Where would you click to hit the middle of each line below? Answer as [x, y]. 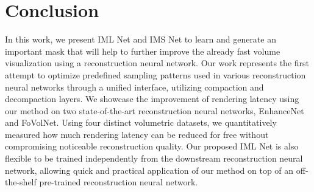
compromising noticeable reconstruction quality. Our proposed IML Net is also [152, 146]
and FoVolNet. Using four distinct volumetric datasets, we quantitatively [141, 122]
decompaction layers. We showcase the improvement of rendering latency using [152, 99]
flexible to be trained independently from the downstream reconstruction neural [154, 158]
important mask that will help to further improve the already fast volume [143, 51]
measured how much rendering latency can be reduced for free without [137, 134]
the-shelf [21, 182]
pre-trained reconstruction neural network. [119, 182]
